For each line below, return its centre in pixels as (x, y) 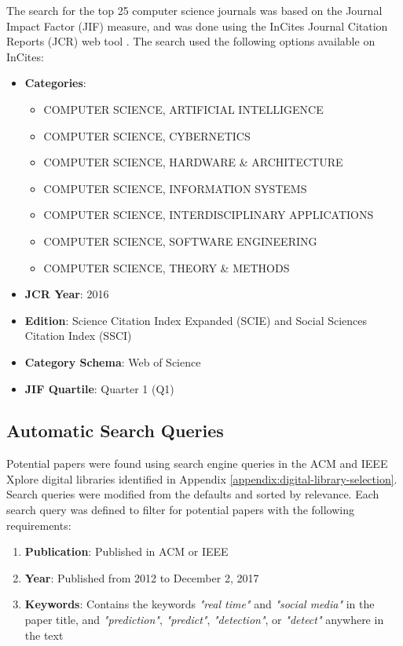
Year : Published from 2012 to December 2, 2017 (142, 577)
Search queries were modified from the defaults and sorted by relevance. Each (193, 494)
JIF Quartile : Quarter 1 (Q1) (99, 388)
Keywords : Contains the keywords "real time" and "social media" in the (200, 604)
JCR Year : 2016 (67, 294)
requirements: (39, 525)
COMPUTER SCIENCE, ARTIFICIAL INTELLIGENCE (183, 109)
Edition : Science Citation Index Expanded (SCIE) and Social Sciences (196, 320)
